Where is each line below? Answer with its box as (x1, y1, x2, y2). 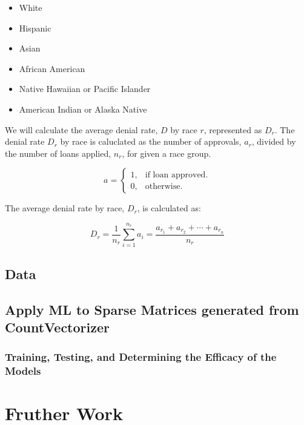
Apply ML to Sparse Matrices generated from (5, 300, 299, 318)
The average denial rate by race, (5, 202, 125, 214)
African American (19, 62, 85, 74)
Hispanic (19, 21, 51, 34)
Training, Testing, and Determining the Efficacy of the (5, 349, 277, 364)
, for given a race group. (122, 147, 211, 159)
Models (5, 363, 41, 378)
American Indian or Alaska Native (19, 102, 147, 115)
